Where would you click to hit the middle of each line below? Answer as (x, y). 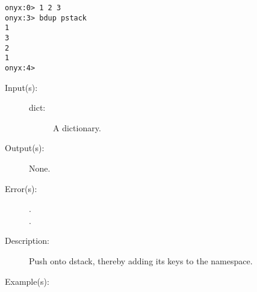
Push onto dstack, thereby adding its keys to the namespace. (141, 260)
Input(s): (21, 87)
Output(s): (25, 148)
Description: (27, 241)
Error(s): (21, 188)
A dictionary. (77, 127)
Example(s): (27, 281)
